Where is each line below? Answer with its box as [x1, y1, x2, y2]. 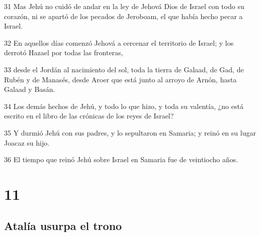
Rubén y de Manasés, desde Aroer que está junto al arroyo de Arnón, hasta [4, 74, 237, 84]
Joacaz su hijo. [4, 137, 50, 148]
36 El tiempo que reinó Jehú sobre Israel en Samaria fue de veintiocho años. [4, 154, 238, 165]
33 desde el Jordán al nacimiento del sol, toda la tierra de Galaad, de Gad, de [4, 64, 244, 74]
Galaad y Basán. [4, 84, 55, 94]
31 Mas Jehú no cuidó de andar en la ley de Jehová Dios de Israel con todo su [4, 1, 244, 11]
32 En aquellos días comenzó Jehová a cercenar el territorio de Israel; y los [4, 37, 234, 48]
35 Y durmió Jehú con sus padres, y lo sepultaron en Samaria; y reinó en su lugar [4, 127, 256, 138]
